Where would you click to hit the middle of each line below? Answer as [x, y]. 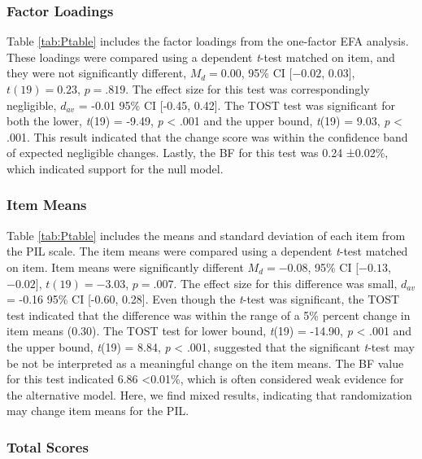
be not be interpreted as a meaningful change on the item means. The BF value [205, 363]
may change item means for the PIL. [98, 411]
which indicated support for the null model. [115, 168]
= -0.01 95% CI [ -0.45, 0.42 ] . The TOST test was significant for [237, 105]
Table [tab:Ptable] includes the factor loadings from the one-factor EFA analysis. [208, 41]
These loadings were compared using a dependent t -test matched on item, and [201, 57]
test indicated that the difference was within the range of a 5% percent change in [209, 315]
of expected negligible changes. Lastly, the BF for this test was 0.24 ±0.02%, [198, 153]
